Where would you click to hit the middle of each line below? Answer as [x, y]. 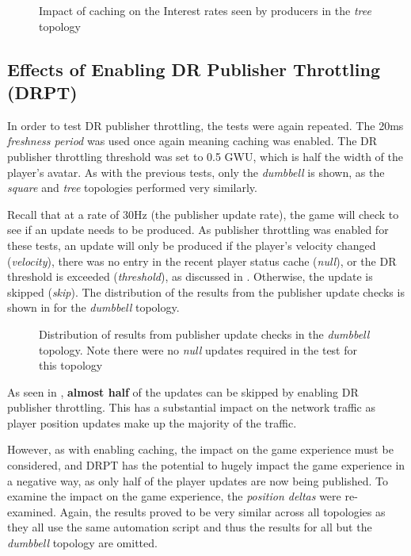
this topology [71, 365]
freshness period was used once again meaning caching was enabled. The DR [192, 141]
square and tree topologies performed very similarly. [132, 188]
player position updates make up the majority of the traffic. [152, 422]
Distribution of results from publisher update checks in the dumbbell [204, 334]
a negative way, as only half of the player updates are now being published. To [198, 480]
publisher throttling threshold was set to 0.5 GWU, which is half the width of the [205, 156]
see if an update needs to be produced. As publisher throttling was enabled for [198, 230]
